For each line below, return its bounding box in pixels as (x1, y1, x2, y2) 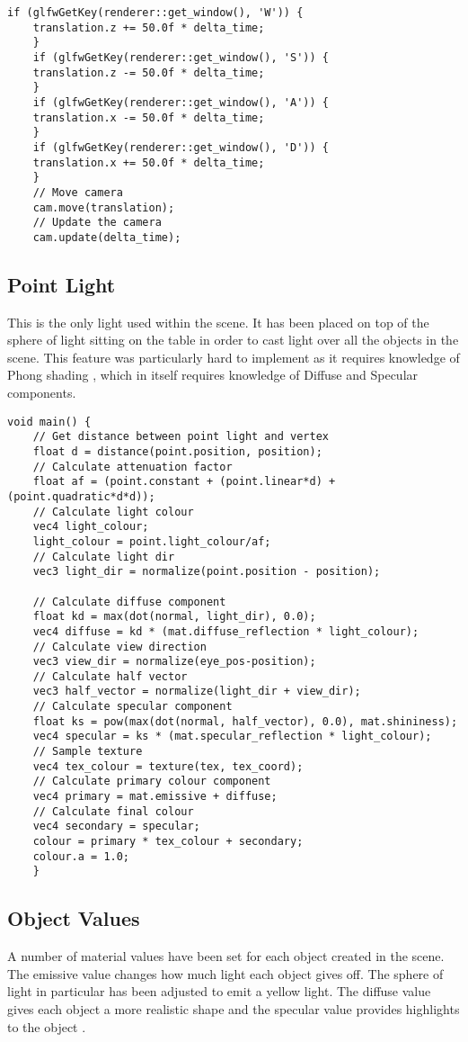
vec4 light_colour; (32, 520, 149, 534)
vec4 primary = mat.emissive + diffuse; (32, 790, 278, 804)
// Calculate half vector (32, 669, 188, 683)
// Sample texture (32, 745, 143, 759)
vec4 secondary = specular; (32, 820, 200, 833)
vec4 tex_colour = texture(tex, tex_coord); (32, 759, 304, 773)
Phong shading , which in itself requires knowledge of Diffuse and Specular (7, 365, 419, 384)
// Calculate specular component (32, 700, 233, 714)
